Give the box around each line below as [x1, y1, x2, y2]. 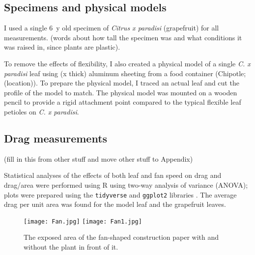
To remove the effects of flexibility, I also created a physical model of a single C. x [4, 58, 251, 68]
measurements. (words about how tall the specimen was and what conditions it [4, 32, 242, 42]
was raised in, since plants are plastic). [4, 42, 120, 52]
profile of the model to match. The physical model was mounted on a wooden [4, 87, 237, 97]
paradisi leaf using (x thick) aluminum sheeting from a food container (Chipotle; [4, 68, 246, 78]
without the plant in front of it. [24, 242, 118, 252]
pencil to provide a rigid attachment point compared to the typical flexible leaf [4, 97, 241, 107]
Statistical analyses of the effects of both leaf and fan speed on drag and [4, 170, 222, 180]
